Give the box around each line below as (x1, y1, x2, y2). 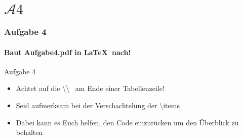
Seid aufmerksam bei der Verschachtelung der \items (16, 100, 180, 111)
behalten (16, 127, 43, 137)
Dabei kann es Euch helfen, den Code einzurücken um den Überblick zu (16, 117, 239, 127)
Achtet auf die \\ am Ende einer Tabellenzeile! (16, 83, 165, 94)
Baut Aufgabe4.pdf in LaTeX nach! (4, 47, 131, 57)
